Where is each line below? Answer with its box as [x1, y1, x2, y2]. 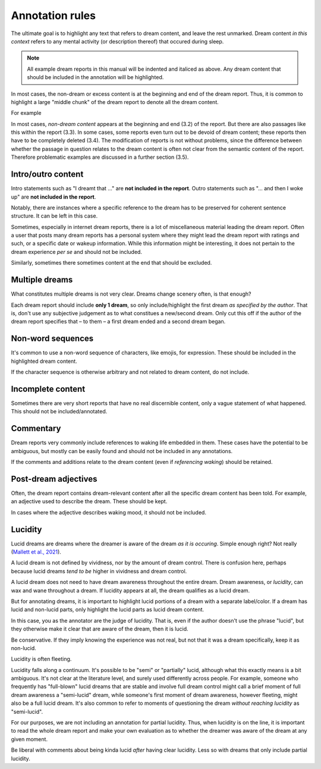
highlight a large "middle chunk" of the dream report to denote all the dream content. [11, 98, 219, 105]
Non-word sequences [11, 334, 94, 344]
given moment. [11, 735, 48, 743]
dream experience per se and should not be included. [11, 248, 143, 255]
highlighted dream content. [11, 357, 77, 365]
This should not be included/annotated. [11, 408, 108, 415]
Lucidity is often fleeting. [11, 655, 72, 663]
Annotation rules [11, 9, 96, 22]
